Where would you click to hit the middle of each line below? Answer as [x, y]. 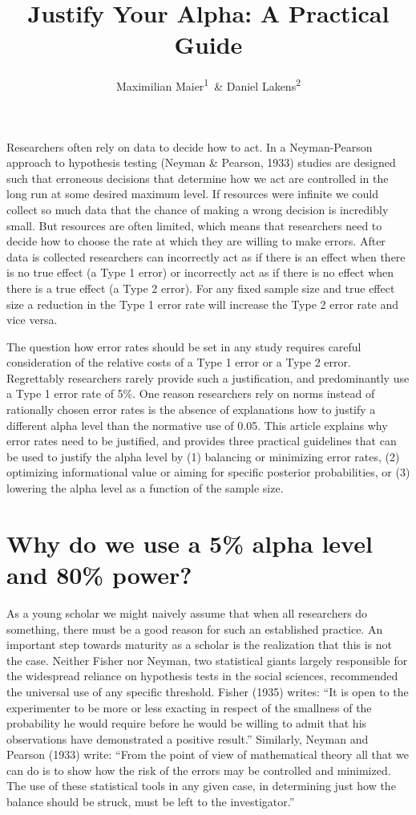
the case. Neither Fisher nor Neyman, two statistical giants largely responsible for [207, 660]
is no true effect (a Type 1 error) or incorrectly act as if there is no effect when [200, 272]
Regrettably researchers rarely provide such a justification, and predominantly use [208, 377]
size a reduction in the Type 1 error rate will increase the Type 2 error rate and [202, 304]
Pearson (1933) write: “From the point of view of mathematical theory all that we [208, 754]
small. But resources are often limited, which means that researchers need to [194, 225]
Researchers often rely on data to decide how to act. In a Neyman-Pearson [190, 146]
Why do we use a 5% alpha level [190, 543]
